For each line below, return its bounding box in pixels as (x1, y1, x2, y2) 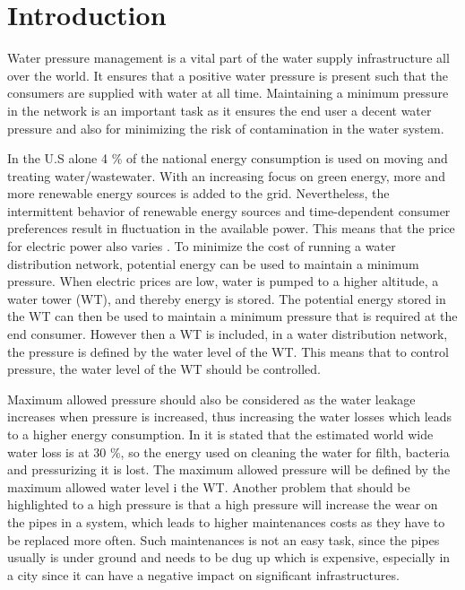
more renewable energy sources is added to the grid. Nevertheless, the (7, 184, 390, 203)
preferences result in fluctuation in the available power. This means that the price (7, 219, 455, 238)
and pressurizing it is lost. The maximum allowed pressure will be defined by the (7, 460, 451, 479)
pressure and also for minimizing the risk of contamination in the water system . (7, 118, 444, 137)
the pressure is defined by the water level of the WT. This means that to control (7, 342, 449, 360)
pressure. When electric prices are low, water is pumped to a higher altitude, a (7, 272, 439, 291)
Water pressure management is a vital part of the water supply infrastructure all (7, 48, 450, 67)
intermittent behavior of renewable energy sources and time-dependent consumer (7, 201, 451, 220)
